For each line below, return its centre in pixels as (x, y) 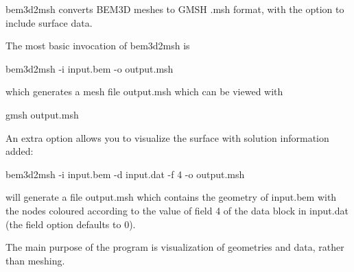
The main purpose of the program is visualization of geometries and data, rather (175, 247)
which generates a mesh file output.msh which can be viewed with (144, 91)
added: (20, 151)
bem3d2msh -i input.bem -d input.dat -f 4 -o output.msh (125, 174)
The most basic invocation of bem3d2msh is (98, 46)
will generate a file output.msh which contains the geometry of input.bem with (171, 197)
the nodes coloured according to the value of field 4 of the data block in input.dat (177, 210)
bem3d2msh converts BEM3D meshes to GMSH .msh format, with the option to (175, 9)
